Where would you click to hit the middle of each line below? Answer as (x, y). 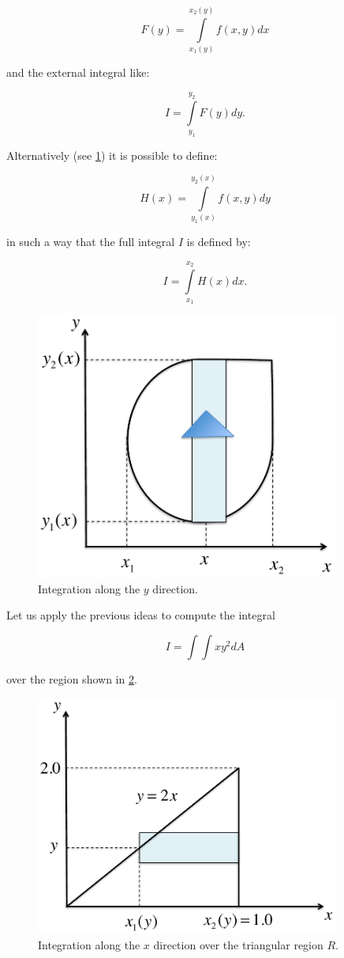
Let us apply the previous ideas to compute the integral (141, 615)
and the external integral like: (78, 72)
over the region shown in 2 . (72, 679)
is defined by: (219, 242)
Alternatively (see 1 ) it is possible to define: (112, 155)
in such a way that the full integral (91, 242)
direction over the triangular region (238, 945)
